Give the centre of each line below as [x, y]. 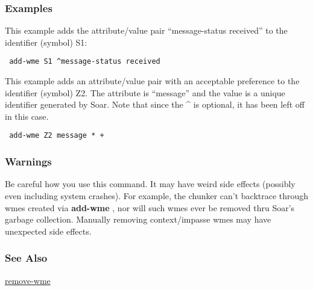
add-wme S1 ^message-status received [85, 62]
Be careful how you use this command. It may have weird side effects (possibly [150, 184]
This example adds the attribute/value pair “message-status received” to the [146, 30]
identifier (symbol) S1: [46, 42]
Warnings [28, 162]
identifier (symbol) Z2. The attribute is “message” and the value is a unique [145, 92]
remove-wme [28, 280]
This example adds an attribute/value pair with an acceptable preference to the [152, 81]
